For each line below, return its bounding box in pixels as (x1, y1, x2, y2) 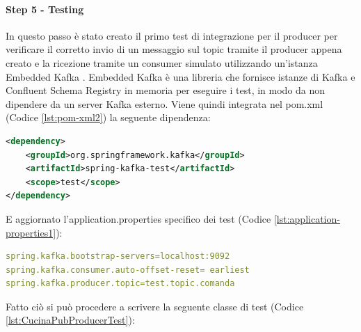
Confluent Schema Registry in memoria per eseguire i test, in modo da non (6, 83, 326, 97)
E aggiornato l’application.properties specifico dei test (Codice (6, 211, 271, 226)
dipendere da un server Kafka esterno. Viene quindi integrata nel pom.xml (6, 96, 323, 111)
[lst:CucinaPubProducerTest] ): (6, 313, 135, 327)
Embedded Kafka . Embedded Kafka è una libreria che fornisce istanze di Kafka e (6, 69, 355, 84)
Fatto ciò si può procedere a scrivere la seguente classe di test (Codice (6, 299, 304, 313)
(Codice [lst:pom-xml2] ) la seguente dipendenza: (6, 110, 211, 125)
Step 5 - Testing (6, 1, 84, 16)
